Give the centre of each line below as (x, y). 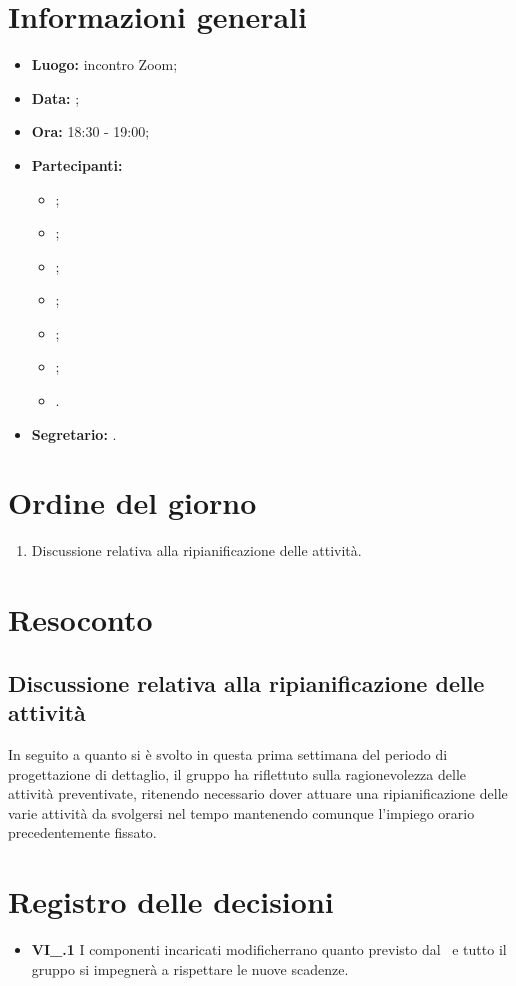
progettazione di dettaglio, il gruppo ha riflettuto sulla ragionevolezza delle (237, 773)
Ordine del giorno (132, 502)
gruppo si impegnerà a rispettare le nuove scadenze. (190, 968)
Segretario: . (74, 433)
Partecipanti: (77, 164)
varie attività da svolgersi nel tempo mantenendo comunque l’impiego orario (241, 812)
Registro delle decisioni (171, 901)
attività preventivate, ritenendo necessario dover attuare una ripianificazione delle (258, 793)
